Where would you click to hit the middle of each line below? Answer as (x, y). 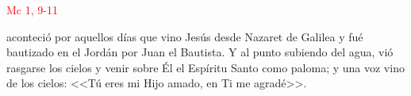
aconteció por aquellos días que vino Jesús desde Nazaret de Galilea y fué (185, 36)
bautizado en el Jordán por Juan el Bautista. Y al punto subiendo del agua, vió (200, 52)
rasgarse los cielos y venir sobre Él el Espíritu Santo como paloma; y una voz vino (205, 67)
